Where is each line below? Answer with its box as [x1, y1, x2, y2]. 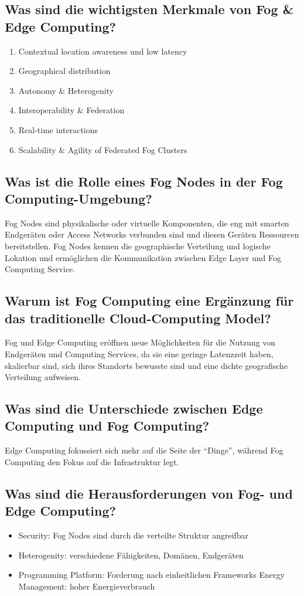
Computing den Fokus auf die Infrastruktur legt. [5, 455, 179, 468]
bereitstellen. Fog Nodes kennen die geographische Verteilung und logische [5, 239, 271, 252]
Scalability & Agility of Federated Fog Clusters [18, 143, 187, 155]
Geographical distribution [18, 65, 111, 77]
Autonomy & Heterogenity [18, 84, 114, 96]
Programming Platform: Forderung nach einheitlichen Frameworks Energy [18, 568, 285, 581]
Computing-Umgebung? [5, 189, 152, 207]
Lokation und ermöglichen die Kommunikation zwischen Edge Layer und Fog [5, 251, 281, 263]
